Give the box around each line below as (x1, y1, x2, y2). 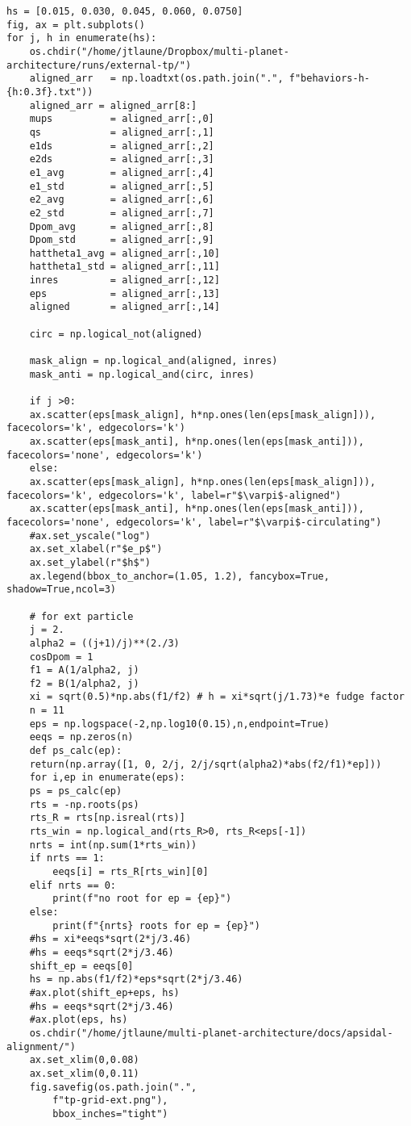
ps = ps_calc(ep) (29, 785, 122, 797)
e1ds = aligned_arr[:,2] (29, 140, 214, 152)
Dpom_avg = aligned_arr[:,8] (29, 220, 214, 232)
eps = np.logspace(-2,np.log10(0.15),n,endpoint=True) (29, 718, 330, 730)
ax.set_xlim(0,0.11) (29, 1067, 139, 1079)
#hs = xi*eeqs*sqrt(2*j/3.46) (29, 933, 192, 945)
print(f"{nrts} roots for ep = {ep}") (52, 919, 260, 931)
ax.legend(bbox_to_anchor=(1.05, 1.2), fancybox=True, (29, 570, 330, 582)
